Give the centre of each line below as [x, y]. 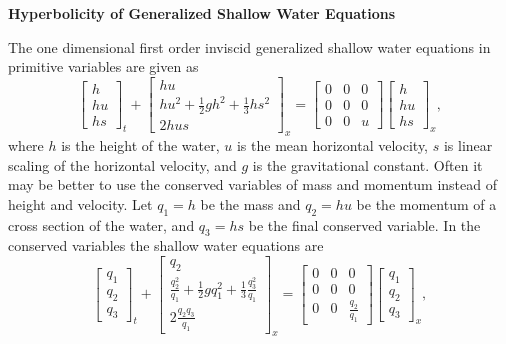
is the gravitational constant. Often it [367, 164]
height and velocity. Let [80, 203]
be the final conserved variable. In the [364, 224]
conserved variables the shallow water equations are [166, 245]
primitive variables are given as [103, 66]
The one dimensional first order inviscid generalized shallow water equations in [249, 46]
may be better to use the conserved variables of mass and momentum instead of [252, 184]
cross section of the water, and [101, 224]
